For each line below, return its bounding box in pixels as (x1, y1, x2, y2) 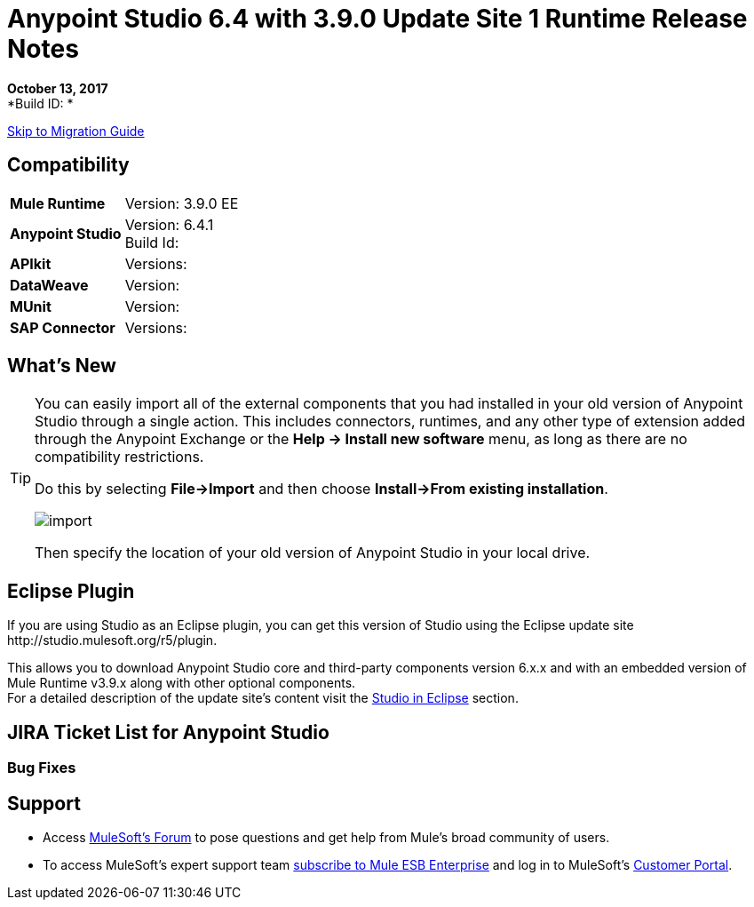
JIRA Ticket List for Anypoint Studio (7, 720, 329, 744)
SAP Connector (10, 318, 115, 337)
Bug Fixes (7, 759, 76, 777)
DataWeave (10, 275, 89, 294)
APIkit (10, 254, 52, 273)
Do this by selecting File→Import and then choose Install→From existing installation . (35, 480, 608, 498)
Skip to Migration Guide (7, 123, 145, 139)
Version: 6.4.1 (124, 215, 214, 234)
